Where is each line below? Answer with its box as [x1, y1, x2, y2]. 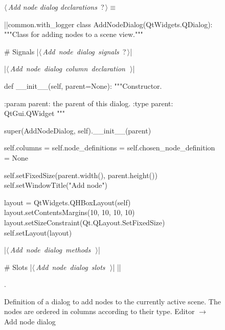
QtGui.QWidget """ [4, 108, 65, 119]
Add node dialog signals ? [42, 46, 126, 56]
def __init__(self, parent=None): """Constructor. [4, 80, 162, 91]
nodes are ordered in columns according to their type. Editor [4, 306, 195, 317]
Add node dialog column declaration [10, 63, 125, 74]
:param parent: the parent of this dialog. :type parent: [4, 98, 173, 108]
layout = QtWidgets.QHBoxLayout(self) [4, 197, 131, 207]
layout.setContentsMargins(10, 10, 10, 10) [4, 207, 135, 218]
